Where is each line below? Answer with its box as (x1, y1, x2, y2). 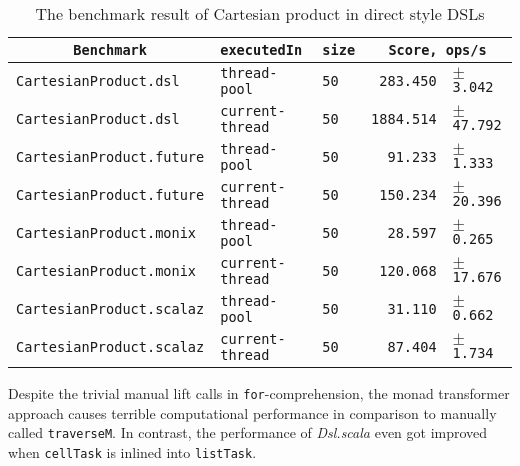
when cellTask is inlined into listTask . (8, 441, 257, 462)
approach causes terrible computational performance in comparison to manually (8, 402, 497, 423)
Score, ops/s (388, 42, 487, 58)
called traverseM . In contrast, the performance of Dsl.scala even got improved (8, 422, 488, 443)
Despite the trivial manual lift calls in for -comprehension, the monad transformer (8, 383, 510, 403)
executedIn (220, 42, 303, 58)
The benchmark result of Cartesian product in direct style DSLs (35, 2, 485, 25)
